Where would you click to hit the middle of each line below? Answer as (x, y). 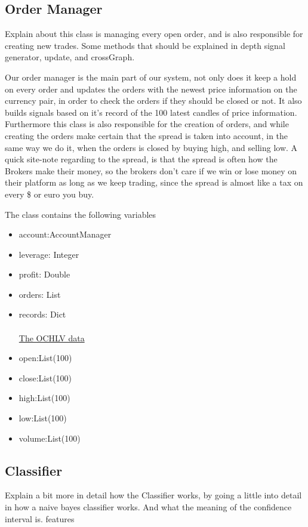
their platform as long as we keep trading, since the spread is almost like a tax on (154, 182)
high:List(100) (44, 398)
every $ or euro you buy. (50, 194)
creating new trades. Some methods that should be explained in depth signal (145, 45)
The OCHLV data (52, 338)
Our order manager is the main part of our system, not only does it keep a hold (151, 77)
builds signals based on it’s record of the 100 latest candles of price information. (151, 112)
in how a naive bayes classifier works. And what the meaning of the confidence (148, 507)
